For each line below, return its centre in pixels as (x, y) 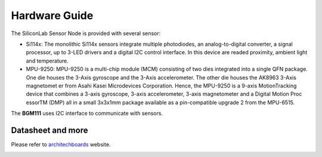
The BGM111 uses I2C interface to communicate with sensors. (87, 114)
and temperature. (47, 61)
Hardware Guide (52, 15)
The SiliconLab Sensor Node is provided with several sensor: (86, 33)
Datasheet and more (49, 130)
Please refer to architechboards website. (61, 144)
